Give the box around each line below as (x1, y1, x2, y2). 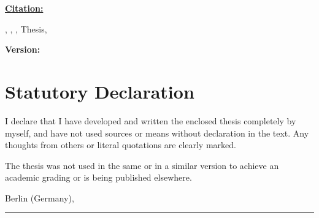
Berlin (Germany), (5, 191, 74, 204)
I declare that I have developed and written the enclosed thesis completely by (5, 114, 296, 127)
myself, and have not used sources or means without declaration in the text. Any (5, 126, 309, 139)
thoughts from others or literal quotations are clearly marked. (5, 138, 236, 151)
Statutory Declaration (5, 78, 194, 103)
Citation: (5, 2, 44, 14)
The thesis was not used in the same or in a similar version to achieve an (5, 159, 279, 171)
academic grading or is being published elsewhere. (5, 171, 192, 184)
